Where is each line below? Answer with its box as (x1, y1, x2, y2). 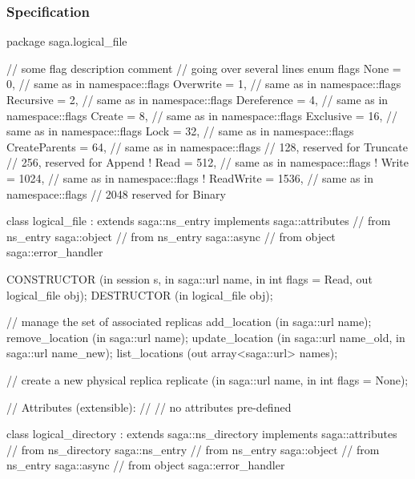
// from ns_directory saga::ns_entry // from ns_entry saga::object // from (6, 441, 380, 457)
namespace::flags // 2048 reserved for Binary (6, 185, 226, 202)
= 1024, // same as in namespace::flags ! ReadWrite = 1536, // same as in (6, 169, 373, 186)
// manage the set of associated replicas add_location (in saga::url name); (6, 313, 372, 330)
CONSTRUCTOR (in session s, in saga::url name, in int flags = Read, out (6, 270, 373, 287)
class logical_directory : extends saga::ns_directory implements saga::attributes (6, 425, 397, 442)
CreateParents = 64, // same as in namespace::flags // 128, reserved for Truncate (6, 138, 408, 155)
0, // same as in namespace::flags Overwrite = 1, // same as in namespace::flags (6, 75, 401, 92)
